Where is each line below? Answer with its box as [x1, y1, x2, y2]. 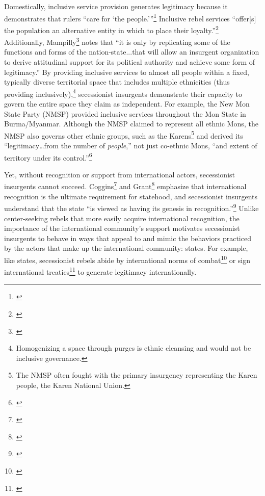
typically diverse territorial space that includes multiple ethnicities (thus [4, 76, 230, 87]
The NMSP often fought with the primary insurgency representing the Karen [16, 370, 257, 380]
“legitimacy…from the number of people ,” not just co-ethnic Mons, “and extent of [4, 140, 257, 150]
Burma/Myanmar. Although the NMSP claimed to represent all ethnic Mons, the [4, 118, 258, 129]
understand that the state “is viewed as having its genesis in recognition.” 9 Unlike [4, 201, 259, 213]
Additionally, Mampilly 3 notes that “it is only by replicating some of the [4, 35, 230, 47]
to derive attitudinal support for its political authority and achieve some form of [4, 56, 255, 67]
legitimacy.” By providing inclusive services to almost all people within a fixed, [4, 66, 249, 77]
